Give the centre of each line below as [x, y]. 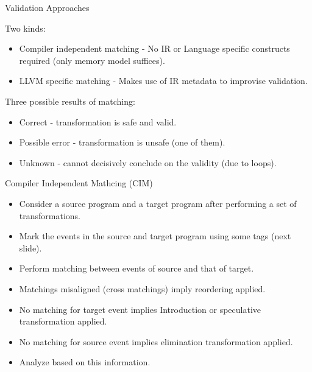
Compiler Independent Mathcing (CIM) [79, 183]
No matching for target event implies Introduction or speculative [140, 309]
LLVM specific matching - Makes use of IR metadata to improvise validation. [163, 81]
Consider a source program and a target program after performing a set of [158, 203]
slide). [30, 247]
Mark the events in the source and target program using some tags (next [155, 236]
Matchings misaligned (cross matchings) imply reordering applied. [142, 288]
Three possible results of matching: [70, 101]
